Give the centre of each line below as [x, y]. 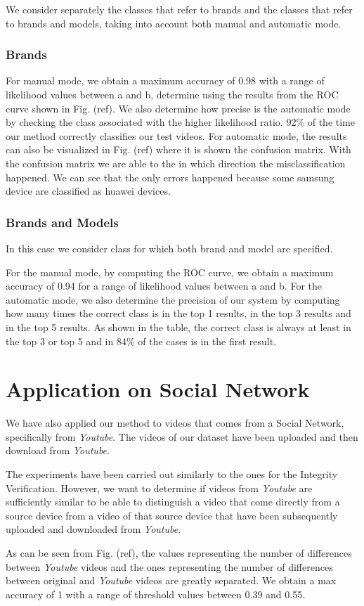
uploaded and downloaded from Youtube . [93, 529]
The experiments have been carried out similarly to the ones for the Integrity [172, 474]
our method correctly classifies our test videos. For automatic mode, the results [176, 135]
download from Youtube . [58, 450]
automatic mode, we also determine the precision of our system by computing [173, 299]
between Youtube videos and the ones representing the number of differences [169, 566]
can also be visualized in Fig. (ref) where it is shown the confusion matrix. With [178, 149]
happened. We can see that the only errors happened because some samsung [170, 177]
